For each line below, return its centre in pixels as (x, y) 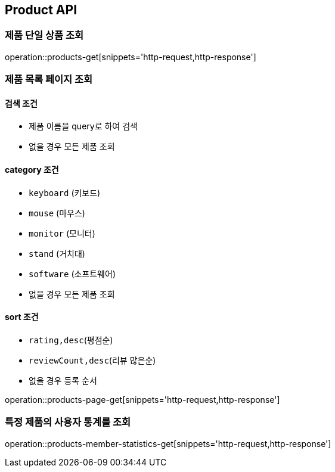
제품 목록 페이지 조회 (49, 80)
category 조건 (32, 170)
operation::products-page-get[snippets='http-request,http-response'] (142, 399)
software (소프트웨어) (72, 274)
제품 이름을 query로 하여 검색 (83, 126)
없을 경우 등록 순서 (63, 380)
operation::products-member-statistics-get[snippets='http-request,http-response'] (168, 443)
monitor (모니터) (62, 233)
